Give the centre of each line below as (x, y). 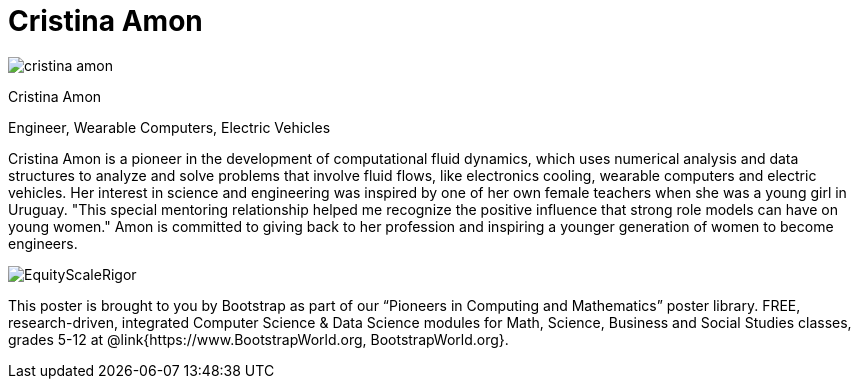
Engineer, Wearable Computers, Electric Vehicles (169, 127)
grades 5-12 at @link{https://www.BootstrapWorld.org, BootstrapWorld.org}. (258, 339)
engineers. (43, 243)
